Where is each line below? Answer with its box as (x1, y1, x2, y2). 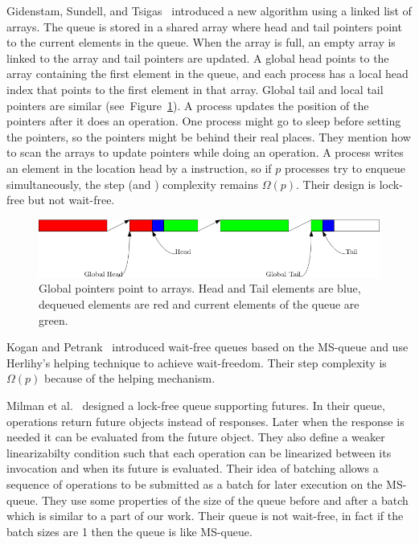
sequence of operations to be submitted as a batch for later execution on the (6, 475, 383, 492)
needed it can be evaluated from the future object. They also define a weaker (6, 428, 385, 445)
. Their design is (296, 175, 376, 192)
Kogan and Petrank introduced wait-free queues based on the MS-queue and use (6, 338, 409, 355)
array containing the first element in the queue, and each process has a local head (6, 65, 409, 82)
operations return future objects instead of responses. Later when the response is (6, 412, 405, 429)
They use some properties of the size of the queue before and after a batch (41, 491, 409, 508)
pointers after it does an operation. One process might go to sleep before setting (6, 113, 401, 129)
